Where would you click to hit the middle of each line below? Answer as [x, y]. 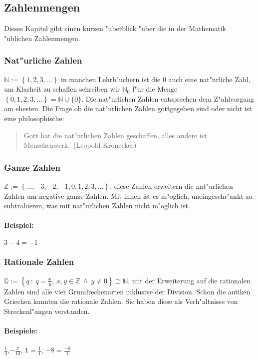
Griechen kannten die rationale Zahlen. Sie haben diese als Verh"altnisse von [121, 301]
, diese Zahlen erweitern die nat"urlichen [171, 186]
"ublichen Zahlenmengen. [42, 38]
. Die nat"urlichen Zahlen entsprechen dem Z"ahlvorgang [168, 98]
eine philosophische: [34, 118]
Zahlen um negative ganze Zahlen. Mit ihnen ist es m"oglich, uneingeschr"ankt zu [129, 196]
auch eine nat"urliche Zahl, [209, 79]
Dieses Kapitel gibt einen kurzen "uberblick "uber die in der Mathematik [115, 28]
